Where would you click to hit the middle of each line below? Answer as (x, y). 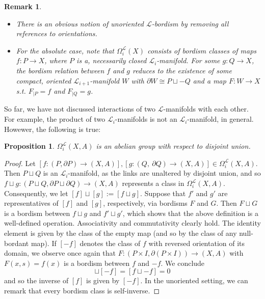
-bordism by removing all (190, 23)
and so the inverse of (36, 280)
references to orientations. (57, 33)
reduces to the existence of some (182, 70)
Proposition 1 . (29, 146)
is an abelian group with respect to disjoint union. (173, 146)
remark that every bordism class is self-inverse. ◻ (82, 290)
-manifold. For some (188, 60)
